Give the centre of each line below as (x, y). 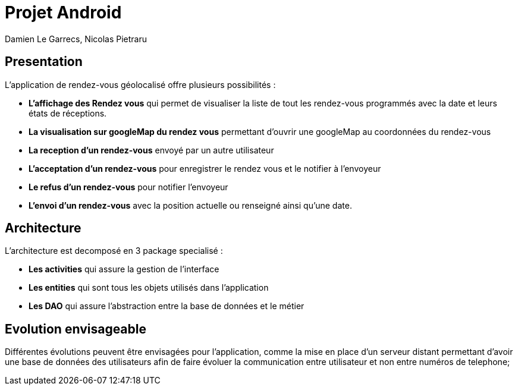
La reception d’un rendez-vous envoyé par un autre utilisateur (151, 150)
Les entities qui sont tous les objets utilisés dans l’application (149, 288)
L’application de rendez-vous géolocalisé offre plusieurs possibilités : (140, 84)
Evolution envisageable (76, 329)
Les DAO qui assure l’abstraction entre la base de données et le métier (167, 306)
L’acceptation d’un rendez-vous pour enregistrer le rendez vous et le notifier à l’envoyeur (205, 168)
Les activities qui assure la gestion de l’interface (124, 269)
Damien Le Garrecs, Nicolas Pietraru (76, 39)
